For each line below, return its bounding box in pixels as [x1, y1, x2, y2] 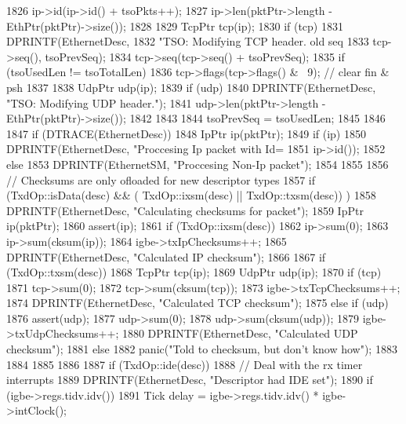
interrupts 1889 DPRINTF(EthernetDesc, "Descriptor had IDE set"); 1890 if [6, 371, 373, 388]
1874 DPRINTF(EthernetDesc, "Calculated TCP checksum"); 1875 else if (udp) [6, 294, 389, 311]
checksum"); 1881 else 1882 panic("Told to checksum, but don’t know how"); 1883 [6, 341, 397, 357]
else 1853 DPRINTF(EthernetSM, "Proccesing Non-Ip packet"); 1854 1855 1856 [6, 155, 389, 172]
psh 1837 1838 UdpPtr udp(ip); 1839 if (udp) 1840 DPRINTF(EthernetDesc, [6, 79, 376, 95]
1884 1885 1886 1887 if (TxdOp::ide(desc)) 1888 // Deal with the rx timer [6, 356, 363, 372]
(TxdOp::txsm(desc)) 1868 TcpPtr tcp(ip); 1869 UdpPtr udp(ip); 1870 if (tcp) [6, 264, 382, 280]
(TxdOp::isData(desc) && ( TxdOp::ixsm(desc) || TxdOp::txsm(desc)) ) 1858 [6, 187, 376, 203]
